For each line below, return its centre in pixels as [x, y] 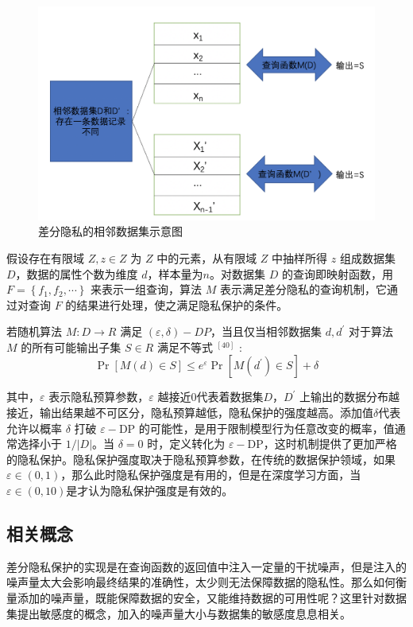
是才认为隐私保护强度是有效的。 [150, 491]
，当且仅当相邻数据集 [266, 331]
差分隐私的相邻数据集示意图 [110, 231]
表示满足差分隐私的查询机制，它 [303, 289]
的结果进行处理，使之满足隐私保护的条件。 [177, 304]
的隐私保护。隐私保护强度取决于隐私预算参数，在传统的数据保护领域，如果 [201, 459]
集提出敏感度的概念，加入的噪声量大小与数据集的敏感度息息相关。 [179, 613]
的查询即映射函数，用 [337, 273]
